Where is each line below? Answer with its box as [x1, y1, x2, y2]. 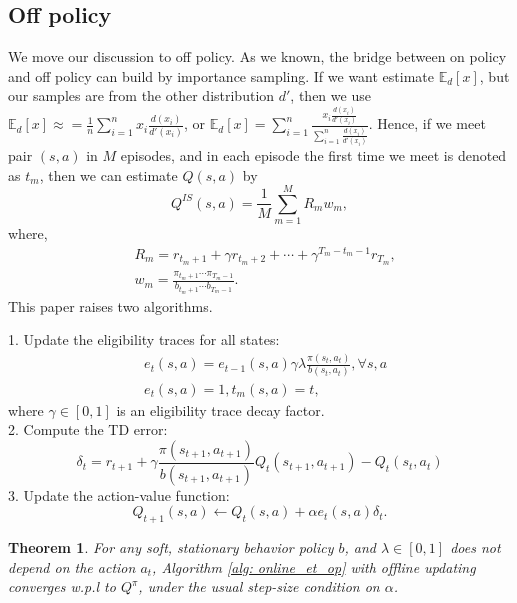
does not [450, 537, 501, 558]
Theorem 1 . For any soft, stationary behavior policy [8, 537, 334, 558]
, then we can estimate [39, 164, 178, 185]
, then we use [290, 85, 371, 106]
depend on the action [8, 556, 136, 577]
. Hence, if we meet [368, 113, 486, 134]
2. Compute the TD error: [8, 419, 168, 440]
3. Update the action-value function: [8, 484, 230, 505]
